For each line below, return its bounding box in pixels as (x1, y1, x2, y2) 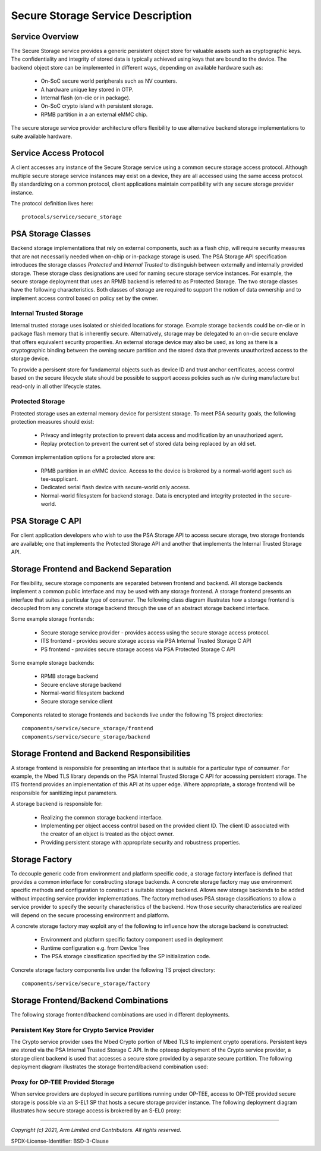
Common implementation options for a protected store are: (11, 453, 155, 461)
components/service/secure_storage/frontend (21, 725, 154, 732)
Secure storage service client (40, 698, 113, 705)
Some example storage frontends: (11, 615, 95, 623)
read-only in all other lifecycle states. (11, 383, 102, 390)
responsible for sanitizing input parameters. (11, 789, 118, 796)
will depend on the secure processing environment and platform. (11, 911, 169, 919)
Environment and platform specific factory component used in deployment (40, 936, 223, 943)
